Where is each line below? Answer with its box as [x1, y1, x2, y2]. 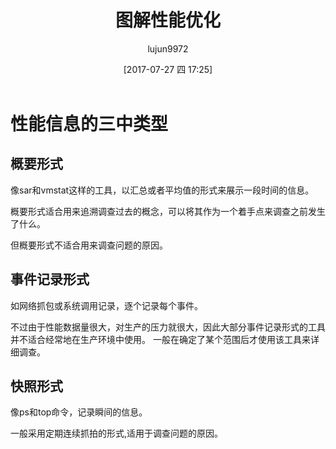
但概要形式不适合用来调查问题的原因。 [10, 239, 168, 251]
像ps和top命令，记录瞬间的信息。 [10, 406, 148, 418]
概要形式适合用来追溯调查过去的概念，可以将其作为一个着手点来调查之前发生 [10, 205, 326, 217]
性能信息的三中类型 [10, 112, 169, 135]
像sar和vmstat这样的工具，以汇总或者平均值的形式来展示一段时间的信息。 [10, 184, 315, 196]
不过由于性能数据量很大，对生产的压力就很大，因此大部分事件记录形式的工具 [10, 321, 326, 333]
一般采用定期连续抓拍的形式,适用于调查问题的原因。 [10, 427, 224, 440]
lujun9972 [147, 42, 189, 55]
